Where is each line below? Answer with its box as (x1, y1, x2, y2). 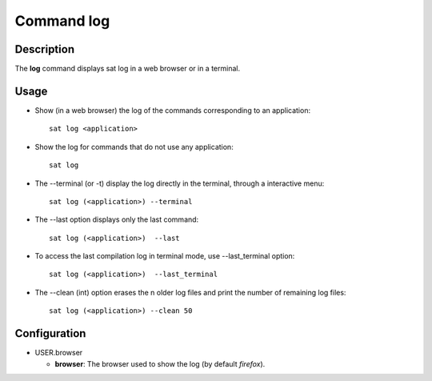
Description (14, 42, 75, 56)
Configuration (14, 327, 86, 340)
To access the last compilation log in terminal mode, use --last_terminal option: (34, 251, 295, 261)
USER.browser (34, 348, 83, 358)
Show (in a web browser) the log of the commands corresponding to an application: (34, 105, 311, 115)
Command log (14, 12, 110, 30)
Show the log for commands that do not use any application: (34, 142, 234, 151)
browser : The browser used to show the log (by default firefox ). (54, 359, 266, 368)
